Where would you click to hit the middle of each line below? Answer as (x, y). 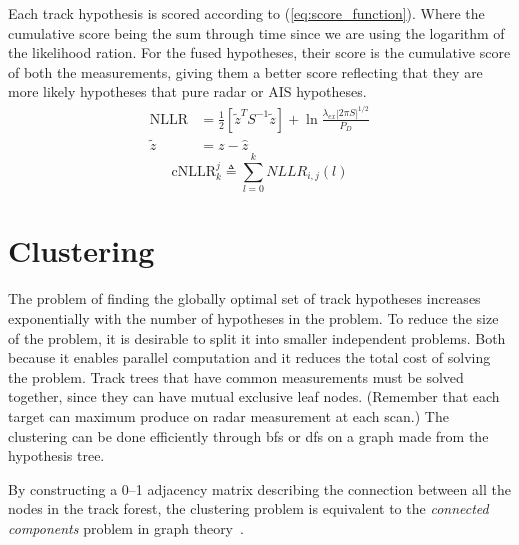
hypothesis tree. (56, 455)
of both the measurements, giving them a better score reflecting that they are (245, 71)
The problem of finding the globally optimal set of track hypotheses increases (244, 298)
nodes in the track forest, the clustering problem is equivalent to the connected (248, 508)
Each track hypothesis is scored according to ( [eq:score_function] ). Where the (246, 13)
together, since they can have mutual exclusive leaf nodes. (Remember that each (254, 396)
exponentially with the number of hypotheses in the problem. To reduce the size (253, 317)
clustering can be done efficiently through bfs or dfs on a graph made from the (248, 435)
